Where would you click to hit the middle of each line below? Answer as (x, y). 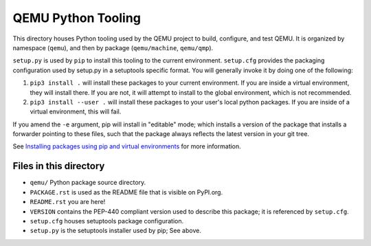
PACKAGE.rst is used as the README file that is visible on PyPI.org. (126, 192)
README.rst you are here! (68, 202)
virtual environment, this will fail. (76, 112)
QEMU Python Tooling (77, 18)
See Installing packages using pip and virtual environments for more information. (127, 146)
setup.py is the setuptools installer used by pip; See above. (116, 231)
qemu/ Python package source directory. (88, 183)
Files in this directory (59, 166)
